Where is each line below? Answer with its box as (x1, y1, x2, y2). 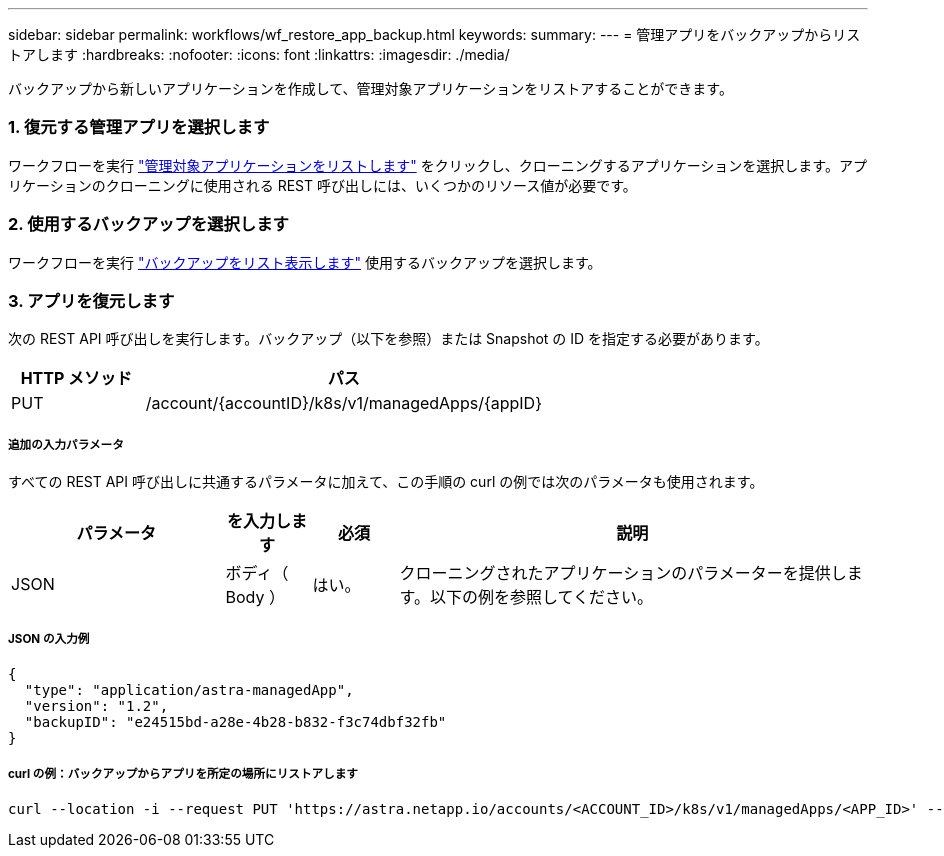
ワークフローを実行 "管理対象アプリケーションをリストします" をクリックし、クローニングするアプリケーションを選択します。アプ (8, 156, 867, 174)
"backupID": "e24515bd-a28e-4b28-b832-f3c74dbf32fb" (24, 713, 447, 730)
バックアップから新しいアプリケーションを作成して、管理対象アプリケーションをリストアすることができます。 (8, 80, 733, 97)
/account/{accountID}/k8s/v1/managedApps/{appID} (145, 393, 542, 414)
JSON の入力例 (8, 632, 90, 647)
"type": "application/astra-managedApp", (24, 681, 354, 698)
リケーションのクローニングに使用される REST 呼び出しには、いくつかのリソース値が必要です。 (8, 176, 637, 194)
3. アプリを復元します (8, 290, 175, 311)
